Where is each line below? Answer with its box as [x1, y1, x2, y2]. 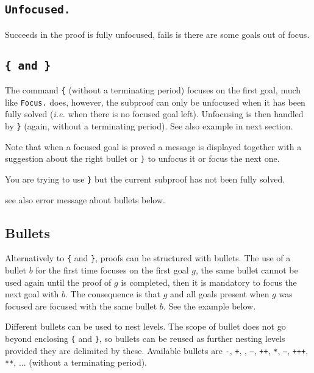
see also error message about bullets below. [5, 193, 165, 206]
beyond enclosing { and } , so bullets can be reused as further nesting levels [5, 332, 285, 345]
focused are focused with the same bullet [5, 299, 157, 312]
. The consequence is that [65, 288, 161, 300]
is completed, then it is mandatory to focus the [121, 275, 297, 288]
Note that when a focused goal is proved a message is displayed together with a [5, 140, 302, 153]
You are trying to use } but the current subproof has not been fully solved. [5, 172, 285, 185]
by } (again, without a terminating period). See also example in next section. [5, 120, 293, 132]
